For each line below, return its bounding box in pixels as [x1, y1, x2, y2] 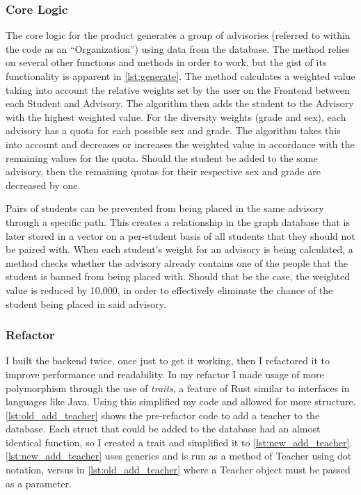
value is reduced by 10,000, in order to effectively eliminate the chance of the [6, 282, 333, 297]
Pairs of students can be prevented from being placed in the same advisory [6, 201, 324, 216]
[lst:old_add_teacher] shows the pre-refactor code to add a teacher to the [6, 407, 320, 422]
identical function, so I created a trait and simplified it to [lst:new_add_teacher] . [6, 435, 353, 449]
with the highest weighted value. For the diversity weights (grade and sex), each [6, 109, 346, 124]
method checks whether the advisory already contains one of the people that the [6, 255, 348, 270]
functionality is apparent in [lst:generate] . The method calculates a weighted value [6, 69, 355, 83]
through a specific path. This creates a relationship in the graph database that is [6, 214, 350, 229]
